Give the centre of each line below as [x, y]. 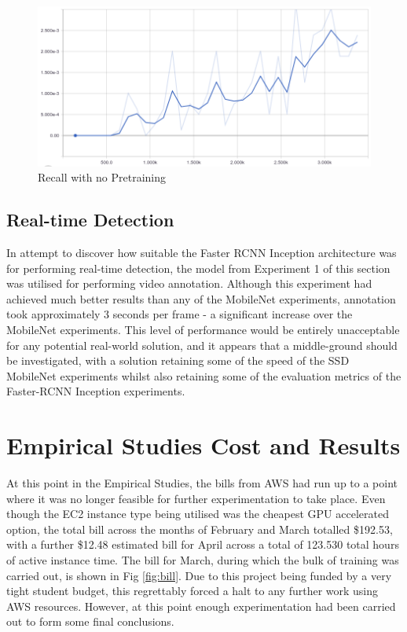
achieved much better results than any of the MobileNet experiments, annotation [201, 298]
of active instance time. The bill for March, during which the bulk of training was [203, 560]
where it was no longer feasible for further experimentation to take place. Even [196, 498]
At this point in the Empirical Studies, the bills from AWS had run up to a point [202, 483]
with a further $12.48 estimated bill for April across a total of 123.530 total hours [203, 544]
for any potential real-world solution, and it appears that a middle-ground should [202, 345]
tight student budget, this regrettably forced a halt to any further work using [192, 591]
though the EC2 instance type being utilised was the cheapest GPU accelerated [198, 514]
